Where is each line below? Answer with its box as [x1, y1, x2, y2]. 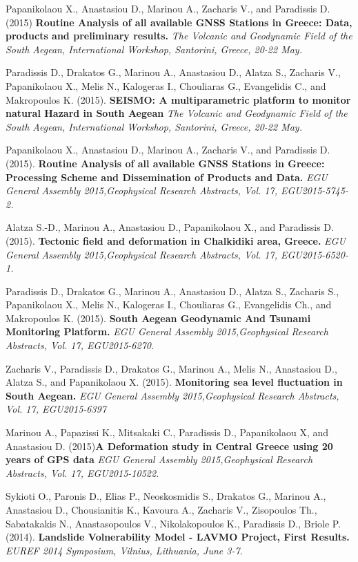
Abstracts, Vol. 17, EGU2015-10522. [6, 465, 159, 480]
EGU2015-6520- [280, 247, 348, 261]
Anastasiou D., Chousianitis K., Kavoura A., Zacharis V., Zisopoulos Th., [6, 503, 317, 516]
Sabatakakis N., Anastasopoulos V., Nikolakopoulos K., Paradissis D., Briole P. [6, 516, 341, 530]
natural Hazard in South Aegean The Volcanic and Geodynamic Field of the [6, 106, 348, 120]
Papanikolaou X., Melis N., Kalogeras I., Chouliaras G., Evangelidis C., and [6, 78, 326, 93]
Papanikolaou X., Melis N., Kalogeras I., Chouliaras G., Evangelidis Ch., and [6, 297, 332, 312]
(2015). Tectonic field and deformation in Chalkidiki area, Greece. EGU [6, 233, 346, 247]
